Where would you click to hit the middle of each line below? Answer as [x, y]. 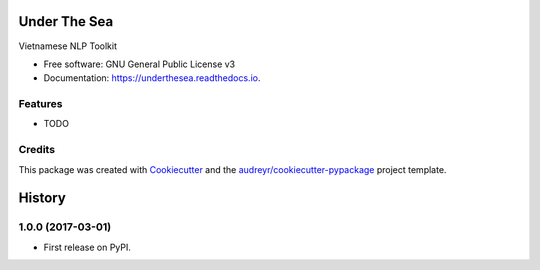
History [42, 198]
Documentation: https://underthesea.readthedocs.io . [152, 78]
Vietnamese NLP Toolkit [67, 46]
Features [40, 104]
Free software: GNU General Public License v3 [139, 64]
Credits [36, 150]
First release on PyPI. [87, 247]
